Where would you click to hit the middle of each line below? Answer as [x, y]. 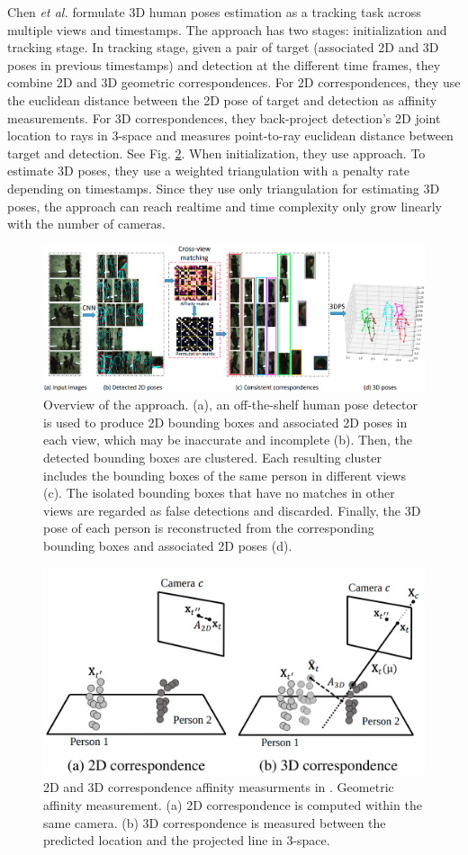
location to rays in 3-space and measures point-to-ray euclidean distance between [230, 135]
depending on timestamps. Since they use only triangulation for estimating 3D [224, 188]
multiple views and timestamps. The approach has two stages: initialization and [227, 29]
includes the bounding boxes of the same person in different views [225, 475]
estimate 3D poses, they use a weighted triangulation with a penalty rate [209, 171]
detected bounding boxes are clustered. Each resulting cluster [212, 457]
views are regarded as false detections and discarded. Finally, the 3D [232, 510]
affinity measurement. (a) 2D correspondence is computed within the [233, 804]
